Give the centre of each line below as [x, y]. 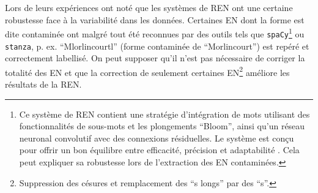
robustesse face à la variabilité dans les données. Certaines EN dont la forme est [155, 19]
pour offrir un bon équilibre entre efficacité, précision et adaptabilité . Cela [159, 150]
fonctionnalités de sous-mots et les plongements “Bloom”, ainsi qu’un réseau [162, 126]
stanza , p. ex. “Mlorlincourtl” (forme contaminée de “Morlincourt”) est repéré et [157, 46]
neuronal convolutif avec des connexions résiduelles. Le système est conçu [157, 138]
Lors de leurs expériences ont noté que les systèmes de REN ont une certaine [149, 7]
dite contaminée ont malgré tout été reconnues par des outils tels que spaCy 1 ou [155, 33]
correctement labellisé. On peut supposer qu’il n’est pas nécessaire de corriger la [155, 58]
